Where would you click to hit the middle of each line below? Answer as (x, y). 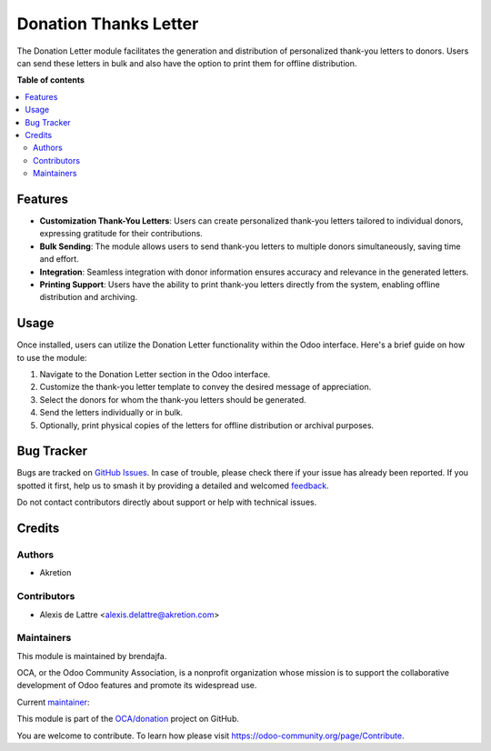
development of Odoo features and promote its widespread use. (137, 686)
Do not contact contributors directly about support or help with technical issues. (167, 502)
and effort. (59, 259)
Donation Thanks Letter (108, 24)
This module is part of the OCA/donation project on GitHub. (128, 719)
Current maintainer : (53, 702)
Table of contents (51, 80)
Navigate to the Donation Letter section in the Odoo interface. (155, 374)
